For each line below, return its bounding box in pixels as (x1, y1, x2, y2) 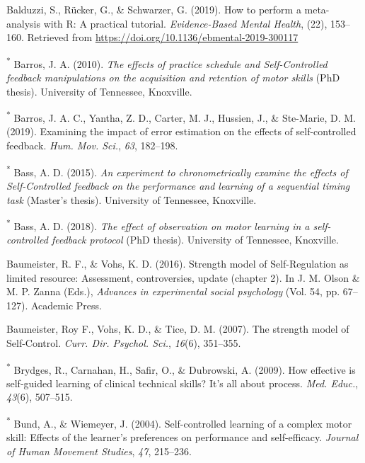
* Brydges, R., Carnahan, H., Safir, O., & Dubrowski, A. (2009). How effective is (6, 360, 356, 377)
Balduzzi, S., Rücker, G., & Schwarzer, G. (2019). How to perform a (6, 2, 301, 16)
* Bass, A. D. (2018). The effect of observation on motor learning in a (6, 217, 310, 233)
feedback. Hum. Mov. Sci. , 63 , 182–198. (6, 138, 178, 153)
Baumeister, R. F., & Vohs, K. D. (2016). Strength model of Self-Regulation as (6, 256, 349, 270)
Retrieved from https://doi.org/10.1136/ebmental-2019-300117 (27, 30, 299, 45)
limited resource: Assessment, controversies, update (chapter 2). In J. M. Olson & (6, 270, 360, 285)
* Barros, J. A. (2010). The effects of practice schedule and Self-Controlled (6, 54, 328, 71)
